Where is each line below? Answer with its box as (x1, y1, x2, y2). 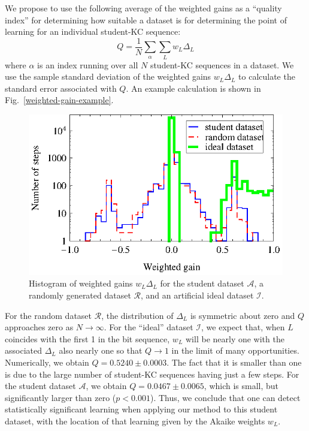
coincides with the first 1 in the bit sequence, (5, 332, 170, 345)
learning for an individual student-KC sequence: (5, 25, 181, 38)
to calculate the (238, 70, 295, 83)
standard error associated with (5, 82, 117, 94)
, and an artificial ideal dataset (141, 289, 254, 302)
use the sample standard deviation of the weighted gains (5, 70, 211, 83)
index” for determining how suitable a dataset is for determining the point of (5, 13, 287, 26)
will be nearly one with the (186, 332, 284, 345)
